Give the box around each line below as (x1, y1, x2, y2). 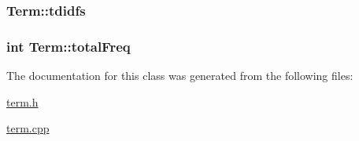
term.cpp (6, 120, 50, 136)
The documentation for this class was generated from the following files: (6, 67, 353, 84)
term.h (6, 93, 39, 110)
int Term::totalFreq (6, 36, 131, 56)
